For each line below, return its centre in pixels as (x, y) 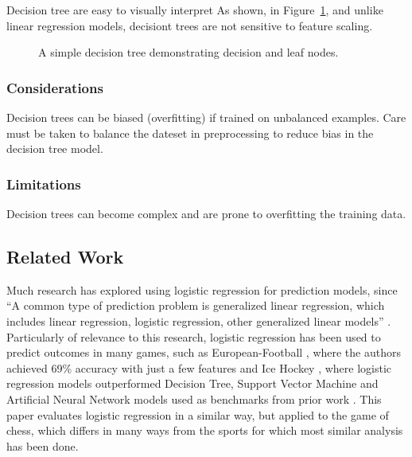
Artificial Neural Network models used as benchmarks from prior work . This (194, 398)
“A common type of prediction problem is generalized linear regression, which (196, 305)
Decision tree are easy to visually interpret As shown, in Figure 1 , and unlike (195, 10)
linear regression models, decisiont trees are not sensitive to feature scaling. (190, 25)
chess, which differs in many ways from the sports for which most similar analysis (205, 430)
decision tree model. (55, 148)
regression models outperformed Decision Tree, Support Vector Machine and (192, 383)
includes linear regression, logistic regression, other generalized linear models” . (199, 320)
